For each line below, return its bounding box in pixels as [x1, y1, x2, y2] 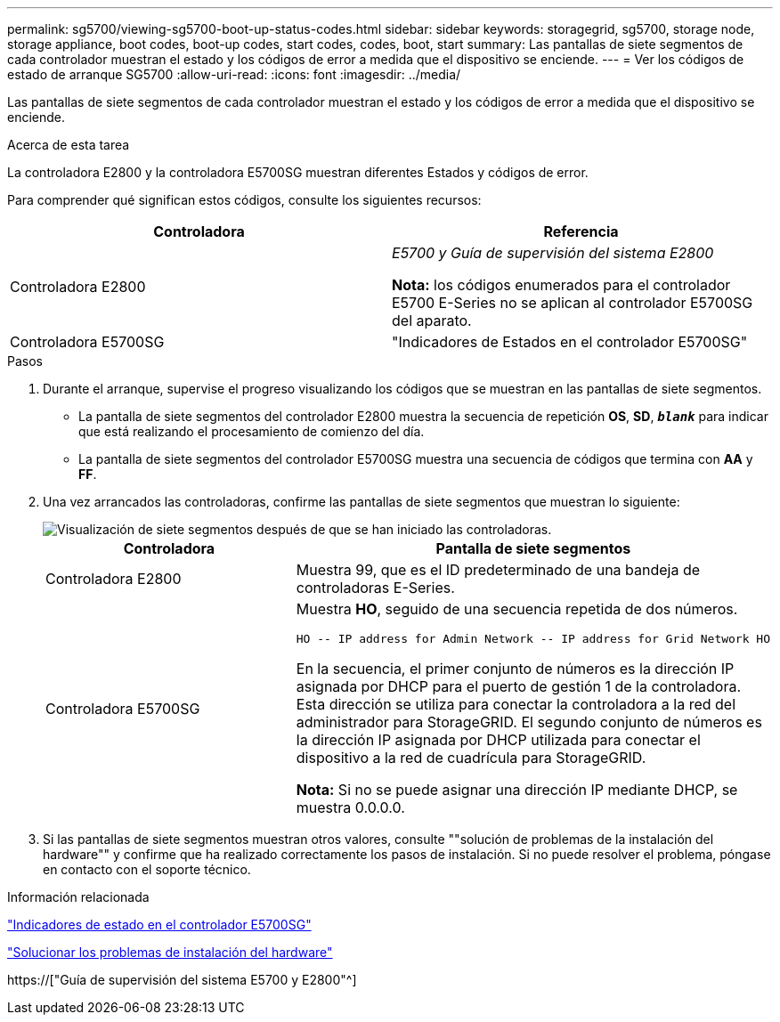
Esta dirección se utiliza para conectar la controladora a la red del [296, 695, 736, 713]
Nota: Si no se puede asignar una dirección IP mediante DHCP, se [296, 781, 738, 799]
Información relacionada [7, 889, 150, 904]
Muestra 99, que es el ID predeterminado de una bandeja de [296, 561, 701, 579]
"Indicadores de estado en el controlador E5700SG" [7, 917, 312, 932]
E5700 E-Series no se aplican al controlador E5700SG [392, 294, 753, 312]
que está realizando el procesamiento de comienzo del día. [78, 424, 425, 439]
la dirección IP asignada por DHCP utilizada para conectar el [296, 731, 701, 749]
